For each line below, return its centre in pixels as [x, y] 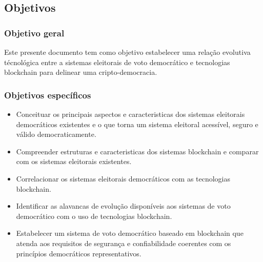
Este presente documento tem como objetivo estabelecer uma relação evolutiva [127, 52]
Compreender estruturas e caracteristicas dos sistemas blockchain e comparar [137, 151]
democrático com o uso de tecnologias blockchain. [94, 216]
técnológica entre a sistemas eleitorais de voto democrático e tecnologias [117, 62]
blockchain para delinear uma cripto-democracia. [81, 72]
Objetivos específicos [48, 95]
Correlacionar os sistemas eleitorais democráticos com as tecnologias [123, 178]
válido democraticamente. [56, 134]
